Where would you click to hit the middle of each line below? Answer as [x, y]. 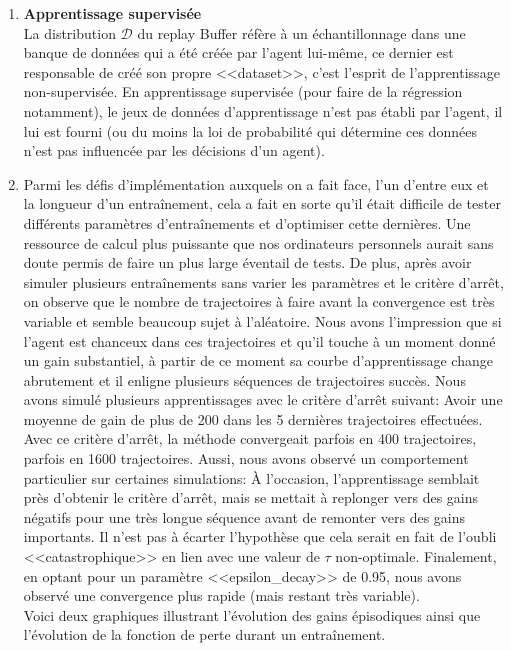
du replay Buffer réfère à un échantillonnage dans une [301, 32]
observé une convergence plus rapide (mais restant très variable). [221, 595]
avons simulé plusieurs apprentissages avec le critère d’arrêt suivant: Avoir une [263, 399]
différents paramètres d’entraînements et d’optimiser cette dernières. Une [247, 222]
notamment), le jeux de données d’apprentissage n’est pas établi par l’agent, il [263, 110]
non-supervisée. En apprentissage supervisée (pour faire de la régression [243, 91]
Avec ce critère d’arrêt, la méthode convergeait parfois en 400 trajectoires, [250, 438]
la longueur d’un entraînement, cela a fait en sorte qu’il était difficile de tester [262, 203]
